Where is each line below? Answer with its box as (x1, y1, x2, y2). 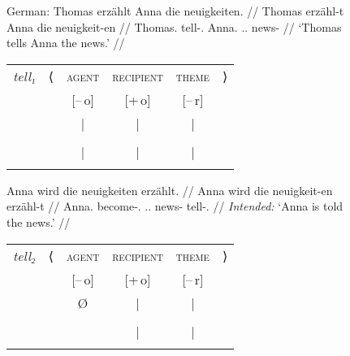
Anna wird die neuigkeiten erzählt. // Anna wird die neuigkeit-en (6, 181, 333, 198)
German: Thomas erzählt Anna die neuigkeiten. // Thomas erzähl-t (6, 2, 344, 19)
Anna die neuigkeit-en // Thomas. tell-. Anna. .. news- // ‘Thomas (6, 18, 342, 35)
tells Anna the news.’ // (6, 34, 125, 51)
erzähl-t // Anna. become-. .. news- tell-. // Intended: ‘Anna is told (6, 198, 344, 215)
